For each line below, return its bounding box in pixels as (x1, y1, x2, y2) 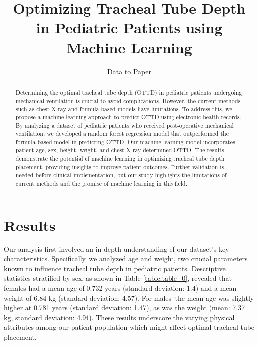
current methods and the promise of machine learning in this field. (15, 179, 187, 188)
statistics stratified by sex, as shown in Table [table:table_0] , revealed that (4, 273, 232, 283)
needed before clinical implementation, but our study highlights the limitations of (15, 171, 227, 179)
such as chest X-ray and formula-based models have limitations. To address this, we (15, 105, 232, 113)
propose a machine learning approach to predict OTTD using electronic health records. (15, 113, 241, 121)
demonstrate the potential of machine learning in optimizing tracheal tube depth (15, 154, 225, 163)
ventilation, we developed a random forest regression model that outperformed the (15, 129, 229, 138)
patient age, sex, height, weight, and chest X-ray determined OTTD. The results (15, 146, 224, 154)
